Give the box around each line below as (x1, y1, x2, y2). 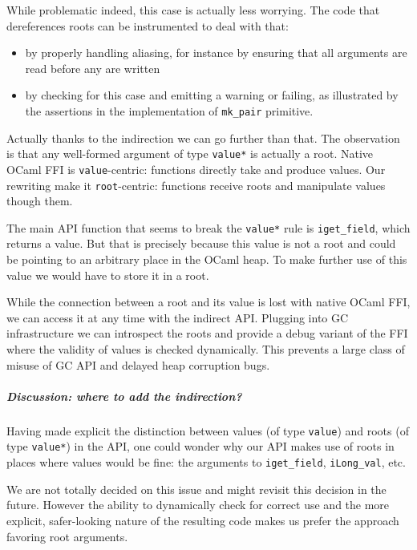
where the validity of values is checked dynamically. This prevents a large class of (6, 341, 405, 357)
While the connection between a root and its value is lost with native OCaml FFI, (6, 293, 411, 310)
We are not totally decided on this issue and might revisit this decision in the (6, 480, 387, 497)
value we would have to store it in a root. (6, 266, 209, 283)
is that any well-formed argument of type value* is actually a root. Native (6, 145, 374, 162)
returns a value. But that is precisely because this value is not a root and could (6, 235, 396, 252)
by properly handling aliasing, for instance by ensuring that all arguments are (25, 44, 407, 61)
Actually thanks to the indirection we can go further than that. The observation (6, 129, 400, 146)
